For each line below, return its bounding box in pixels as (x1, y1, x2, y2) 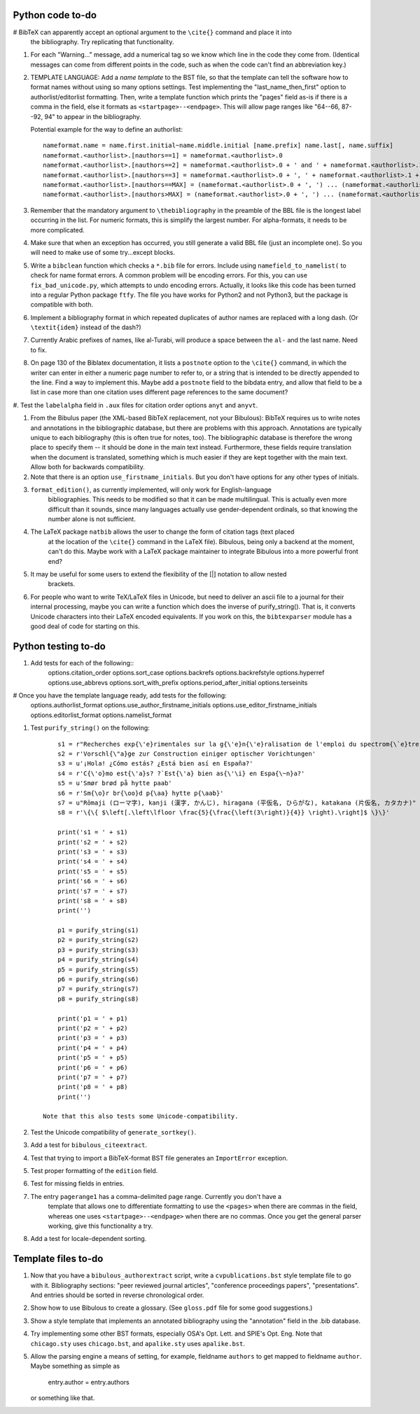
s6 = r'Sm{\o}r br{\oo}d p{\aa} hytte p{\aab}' (57, 789, 224, 797)
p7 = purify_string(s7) (57, 985, 139, 993)
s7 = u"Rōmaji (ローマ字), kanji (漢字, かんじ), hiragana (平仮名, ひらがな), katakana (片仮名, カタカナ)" (57, 798, 416, 807)
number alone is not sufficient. (48, 515, 136, 523)
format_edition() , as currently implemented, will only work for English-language (30, 485, 272, 494)
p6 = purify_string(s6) (57, 976, 139, 983)
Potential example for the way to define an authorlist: (30, 125, 183, 134)
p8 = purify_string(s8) (57, 994, 139, 1003)
